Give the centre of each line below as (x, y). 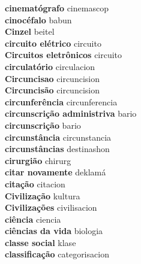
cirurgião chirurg (38, 160)
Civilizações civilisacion (51, 207)
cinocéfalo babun (38, 19)
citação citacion (35, 183)
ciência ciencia (33, 219)
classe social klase (40, 242)
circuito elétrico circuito (53, 43)
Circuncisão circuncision (52, 90)
